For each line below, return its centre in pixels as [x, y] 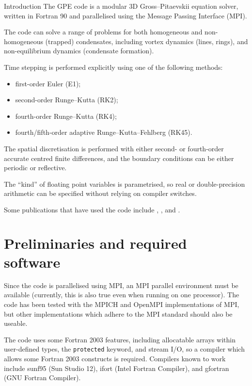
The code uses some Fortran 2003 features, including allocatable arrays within [120, 339]
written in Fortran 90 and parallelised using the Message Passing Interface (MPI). [126, 15]
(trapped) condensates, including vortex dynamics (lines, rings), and [147, 41]
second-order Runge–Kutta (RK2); [67, 100]
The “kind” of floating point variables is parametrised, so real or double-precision [125, 184]
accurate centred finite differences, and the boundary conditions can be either [119, 158]
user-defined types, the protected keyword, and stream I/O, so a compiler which [124, 349]
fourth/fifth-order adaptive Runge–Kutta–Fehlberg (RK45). [104, 132]
